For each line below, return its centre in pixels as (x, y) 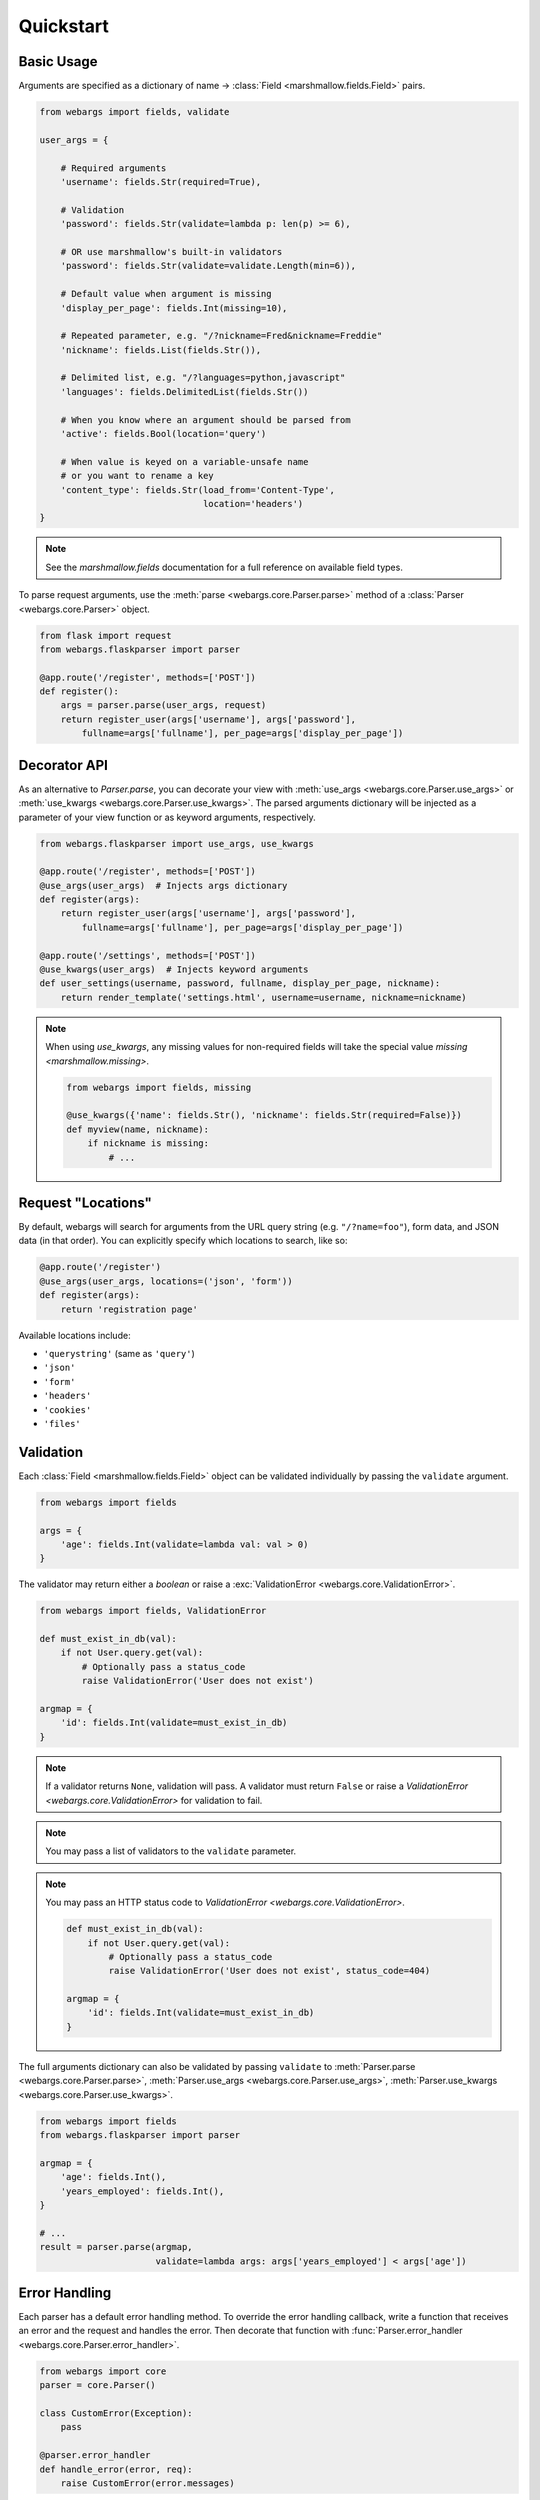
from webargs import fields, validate (134, 112)
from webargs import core (103, 2371)
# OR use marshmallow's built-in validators (171, 251)
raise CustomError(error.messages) (147, 2483)
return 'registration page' (129, 1309)
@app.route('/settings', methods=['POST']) (148, 955)
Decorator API (63, 765)
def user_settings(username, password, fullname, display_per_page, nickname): (240, 983)
